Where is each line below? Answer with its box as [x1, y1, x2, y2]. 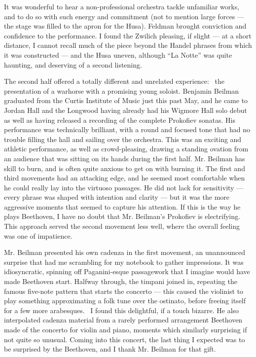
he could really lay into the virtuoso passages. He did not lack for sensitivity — [4, 182, 244, 192]
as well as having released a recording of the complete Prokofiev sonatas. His [4, 114, 235, 125]
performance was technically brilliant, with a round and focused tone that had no [4, 124, 250, 135]
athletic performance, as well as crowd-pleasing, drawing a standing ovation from [4, 143, 249, 154]
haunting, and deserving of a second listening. [4, 59, 142, 70]
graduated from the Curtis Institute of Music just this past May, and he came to [4, 95, 248, 106]
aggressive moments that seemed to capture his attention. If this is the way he [4, 201, 241, 212]
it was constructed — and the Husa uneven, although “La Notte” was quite [4, 49, 232, 60]
